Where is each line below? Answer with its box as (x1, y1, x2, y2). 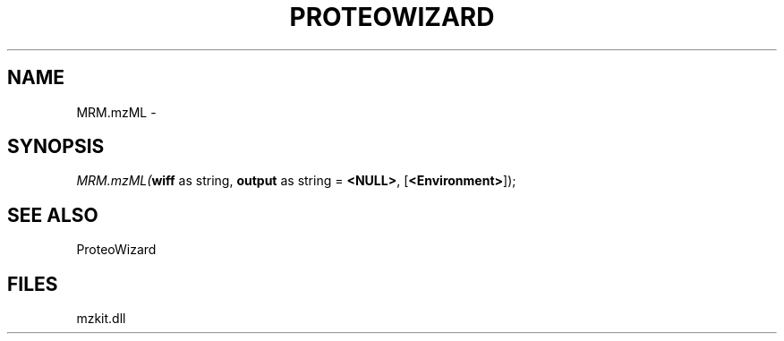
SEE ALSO (7, 203, 98, 226)
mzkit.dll (76, 311, 126, 327)
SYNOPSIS (7, 135, 105, 158)
